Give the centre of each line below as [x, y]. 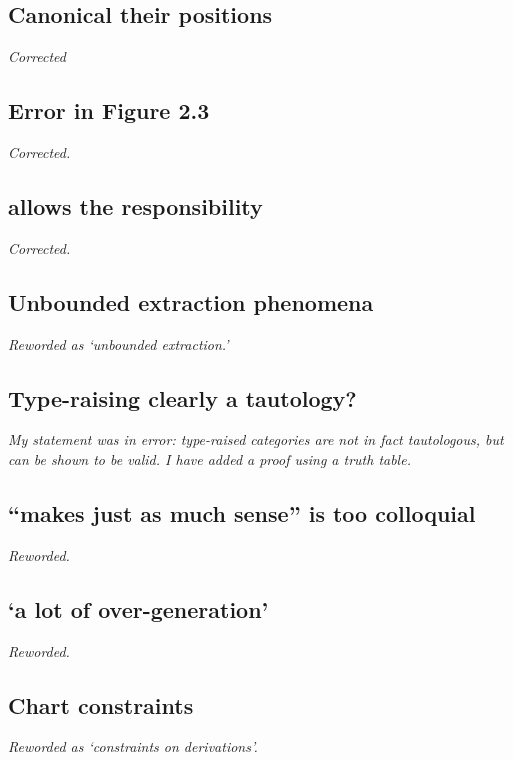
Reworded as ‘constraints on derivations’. [133, 746]
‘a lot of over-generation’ [138, 608]
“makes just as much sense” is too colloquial [242, 512]
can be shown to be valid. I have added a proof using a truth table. [209, 458]
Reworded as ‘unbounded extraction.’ [118, 343]
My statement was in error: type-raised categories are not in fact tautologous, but [256, 439]
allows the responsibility [135, 205]
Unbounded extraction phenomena [191, 301]
